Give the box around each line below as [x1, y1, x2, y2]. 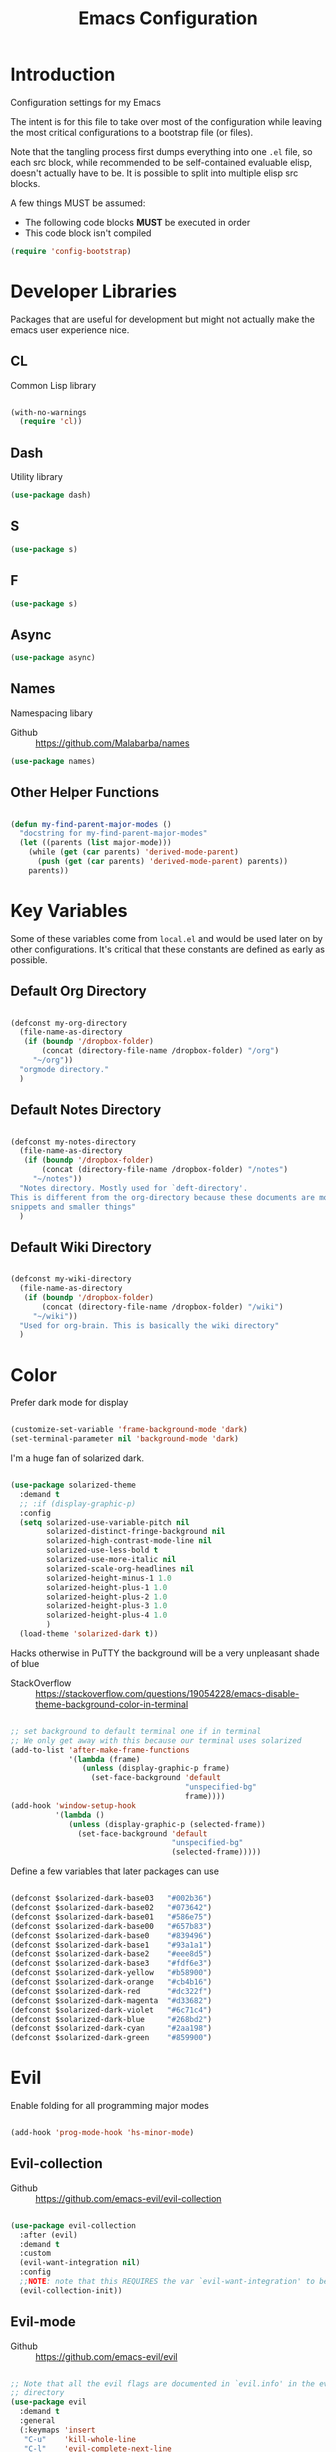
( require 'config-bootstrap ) [10, 246, 132, 256]
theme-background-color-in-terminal [35, 1698, 189, 1710]
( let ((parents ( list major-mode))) [19, 838, 172, 848]
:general [19, 2416, 56, 2426]
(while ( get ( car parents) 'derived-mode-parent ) [28, 847, 240, 857]
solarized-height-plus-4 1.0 [46, 1610, 168, 1621]
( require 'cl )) [19, 417, 83, 427]
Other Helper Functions [10, 784, 160, 801]
